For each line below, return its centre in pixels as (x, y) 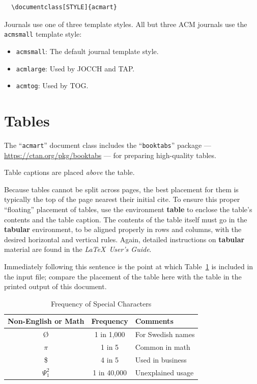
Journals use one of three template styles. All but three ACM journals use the (126, 24)
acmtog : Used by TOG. (52, 85)
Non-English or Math (46, 321)
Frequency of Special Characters (101, 303)
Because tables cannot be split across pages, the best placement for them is (121, 189)
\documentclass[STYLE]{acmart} (64, 7)
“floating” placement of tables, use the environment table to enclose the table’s (128, 209)
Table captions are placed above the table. (69, 172)
